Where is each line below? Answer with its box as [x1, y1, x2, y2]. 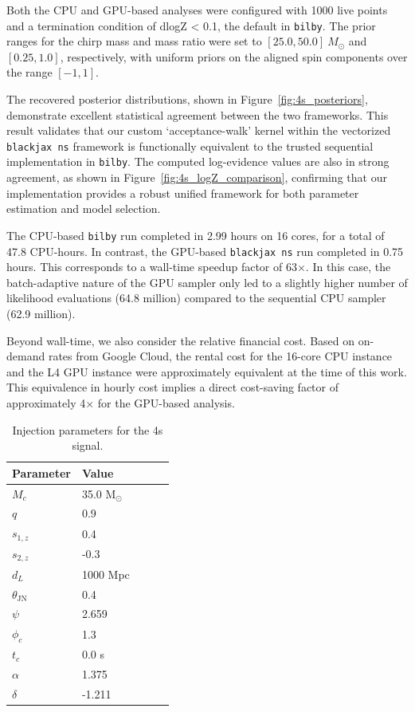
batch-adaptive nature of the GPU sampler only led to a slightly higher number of [6, 273, 408, 290]
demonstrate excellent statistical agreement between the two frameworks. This [6, 106, 389, 123]
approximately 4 [6, 394, 86, 411]
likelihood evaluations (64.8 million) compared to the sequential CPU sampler [6, 289, 386, 306]
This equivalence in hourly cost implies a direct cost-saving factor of [6, 379, 339, 395]
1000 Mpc [81, 565, 130, 582]
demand [6, 348, 45, 364]
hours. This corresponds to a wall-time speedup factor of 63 [6, 258, 297, 275]
